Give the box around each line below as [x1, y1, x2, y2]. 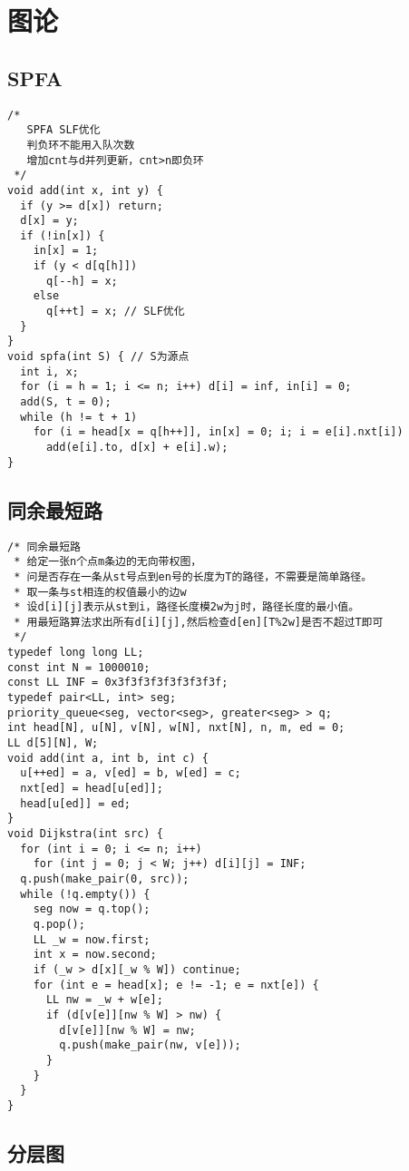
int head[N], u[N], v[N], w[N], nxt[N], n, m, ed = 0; [7, 721, 346, 735]
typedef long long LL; [7, 646, 144, 659]
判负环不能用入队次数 [26, 138, 135, 151]
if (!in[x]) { [20, 229, 105, 242]
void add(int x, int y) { [7, 183, 163, 197]
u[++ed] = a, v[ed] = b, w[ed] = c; [20, 766, 241, 780]
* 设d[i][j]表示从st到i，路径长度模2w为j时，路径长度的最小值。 [14, 600, 360, 614]
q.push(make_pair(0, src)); [20, 872, 190, 885]
